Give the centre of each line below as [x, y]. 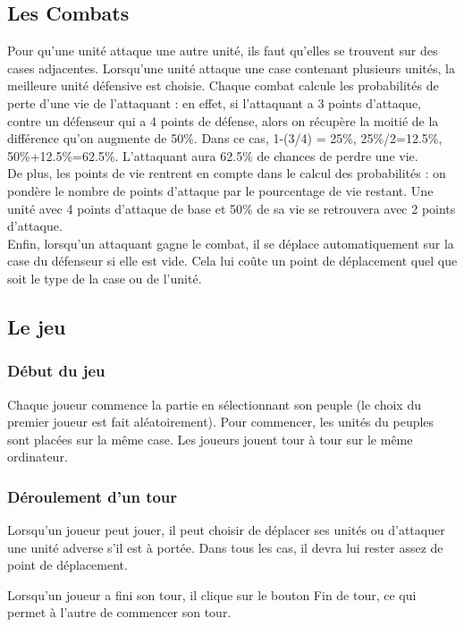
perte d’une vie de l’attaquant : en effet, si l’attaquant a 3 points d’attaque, [214, 102]
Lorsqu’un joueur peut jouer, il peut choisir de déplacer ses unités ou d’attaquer [226, 530]
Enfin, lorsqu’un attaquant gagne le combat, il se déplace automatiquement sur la [231, 243]
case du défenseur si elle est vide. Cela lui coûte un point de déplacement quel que [232, 261]
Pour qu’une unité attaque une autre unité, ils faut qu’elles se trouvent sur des [223, 51]
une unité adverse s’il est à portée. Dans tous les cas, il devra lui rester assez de [225, 547]
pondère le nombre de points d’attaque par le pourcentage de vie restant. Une [220, 190]
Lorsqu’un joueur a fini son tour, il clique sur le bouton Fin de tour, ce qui [212, 594]
